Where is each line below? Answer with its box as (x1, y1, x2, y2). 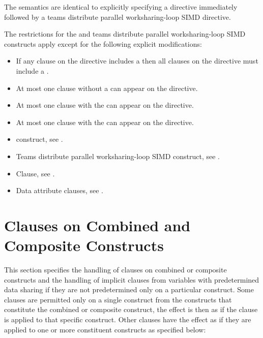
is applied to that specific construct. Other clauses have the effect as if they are (4, 314, 251, 324)
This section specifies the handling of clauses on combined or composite (4, 264, 227, 275)
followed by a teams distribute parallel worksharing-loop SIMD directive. (4, 11, 231, 22)
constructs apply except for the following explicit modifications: (4, 38, 202, 49)
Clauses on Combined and (4, 214, 191, 235)
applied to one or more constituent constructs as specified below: (4, 324, 206, 334)
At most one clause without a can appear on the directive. (16, 82, 198, 93)
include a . (16, 65, 49, 76)
